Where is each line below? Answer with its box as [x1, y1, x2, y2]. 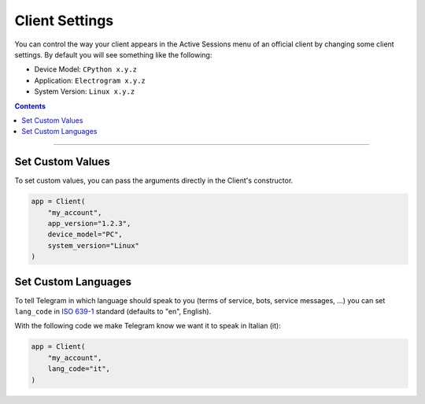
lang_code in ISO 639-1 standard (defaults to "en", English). [14, 307, 212, 317]
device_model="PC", [47, 230, 124, 239]
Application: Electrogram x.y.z [34, 76, 146, 85]
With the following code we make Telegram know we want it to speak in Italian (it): [14, 321, 281, 331]
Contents [14, 101, 46, 110]
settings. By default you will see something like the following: [14, 50, 213, 59]
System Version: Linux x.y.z [34, 87, 135, 96]
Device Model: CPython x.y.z [34, 65, 138, 74]
